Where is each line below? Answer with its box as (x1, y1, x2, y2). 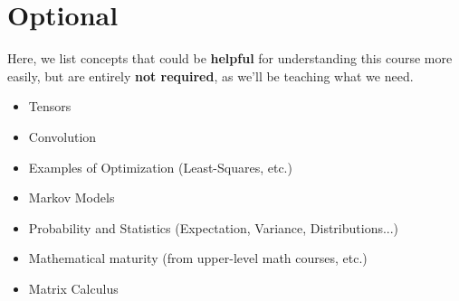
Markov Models (28, 188, 115, 207)
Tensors (28, 97, 72, 116)
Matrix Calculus (28, 278, 119, 297)
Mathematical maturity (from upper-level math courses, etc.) (28, 249, 368, 268)
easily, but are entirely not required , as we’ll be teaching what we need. (7, 66, 414, 85)
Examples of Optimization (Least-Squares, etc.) (28, 157, 292, 176)
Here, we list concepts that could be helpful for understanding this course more (7, 49, 453, 68)
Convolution (28, 127, 97, 146)
